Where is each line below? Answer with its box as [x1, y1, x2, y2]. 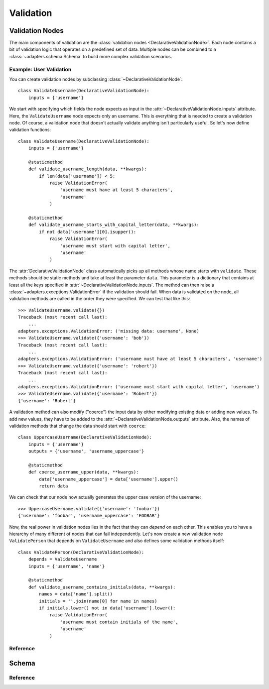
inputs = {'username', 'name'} [28, 563, 105, 569]
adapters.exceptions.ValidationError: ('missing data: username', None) [18, 328, 199, 334]
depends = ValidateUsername [28, 557, 97, 562]
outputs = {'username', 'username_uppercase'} [28, 449, 144, 454]
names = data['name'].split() [39, 591, 113, 597]
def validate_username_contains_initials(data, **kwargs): [28, 584, 176, 590]
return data [39, 483, 68, 489]
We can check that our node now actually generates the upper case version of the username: [9, 494, 201, 500]
